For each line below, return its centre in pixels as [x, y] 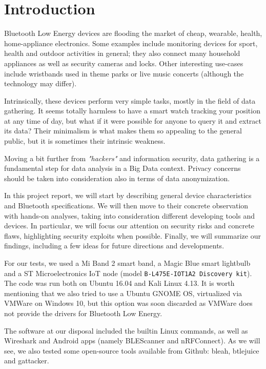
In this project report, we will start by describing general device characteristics [128, 195]
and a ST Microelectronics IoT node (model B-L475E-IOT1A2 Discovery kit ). [128, 273]
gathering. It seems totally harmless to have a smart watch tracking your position [132, 111]
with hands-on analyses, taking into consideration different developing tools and [129, 215]
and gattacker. [27, 361]
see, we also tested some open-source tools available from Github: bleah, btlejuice [132, 350]
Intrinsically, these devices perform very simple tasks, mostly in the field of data [130, 100]
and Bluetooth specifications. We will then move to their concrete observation [126, 206]
